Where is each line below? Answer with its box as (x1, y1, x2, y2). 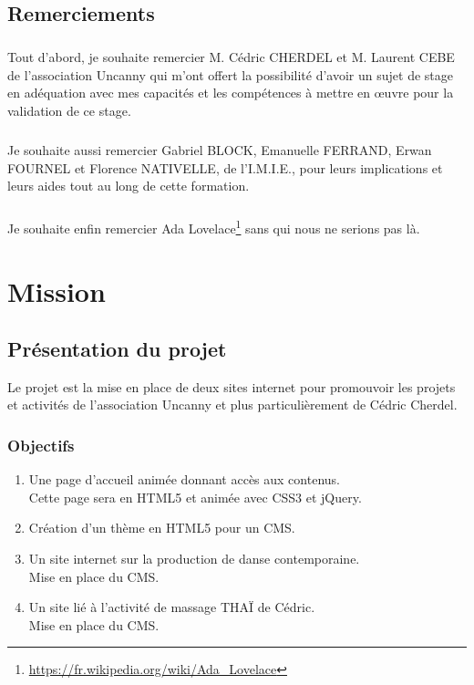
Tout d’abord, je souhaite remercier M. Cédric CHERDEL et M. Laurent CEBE (7, 47, 455, 67)
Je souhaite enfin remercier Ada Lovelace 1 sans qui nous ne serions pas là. (7, 216, 420, 237)
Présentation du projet (7, 335, 227, 363)
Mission (7, 272, 106, 309)
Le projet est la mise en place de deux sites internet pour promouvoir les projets (7, 377, 456, 396)
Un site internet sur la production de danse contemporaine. (28, 549, 360, 568)
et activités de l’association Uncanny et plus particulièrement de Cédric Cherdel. (7, 395, 458, 414)
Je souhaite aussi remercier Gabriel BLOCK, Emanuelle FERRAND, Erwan (7, 140, 432, 159)
